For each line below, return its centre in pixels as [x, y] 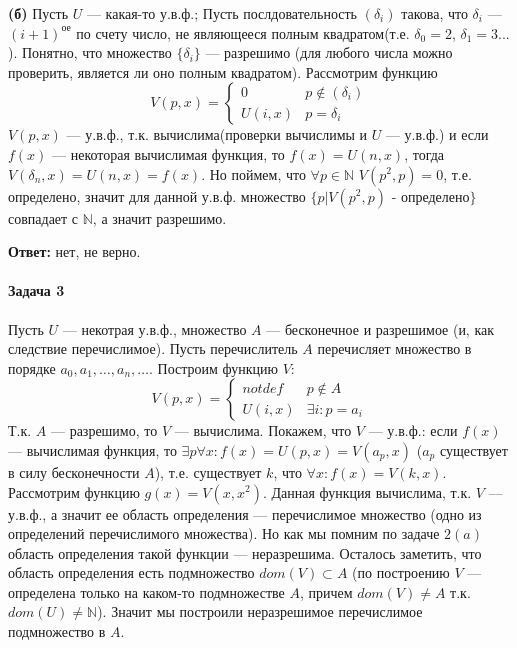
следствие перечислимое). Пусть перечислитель [153, 348]
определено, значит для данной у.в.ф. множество [157, 195]
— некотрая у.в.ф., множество [154, 328]
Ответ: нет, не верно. [74, 251]
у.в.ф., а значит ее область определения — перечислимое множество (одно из [245, 513]
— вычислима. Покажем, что [263, 430]
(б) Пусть [38, 13]
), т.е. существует [208, 471]
